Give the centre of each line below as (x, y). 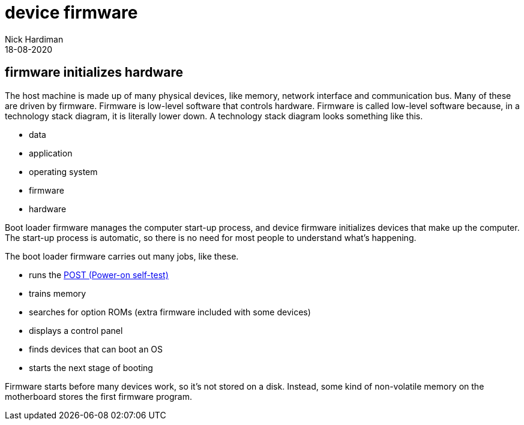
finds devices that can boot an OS (96, 349)
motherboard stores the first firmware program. (98, 396)
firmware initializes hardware (94, 73)
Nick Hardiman (34, 39)
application (51, 153)
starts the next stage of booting (91, 367)
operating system (63, 171)
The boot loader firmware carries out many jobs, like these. (122, 256)
